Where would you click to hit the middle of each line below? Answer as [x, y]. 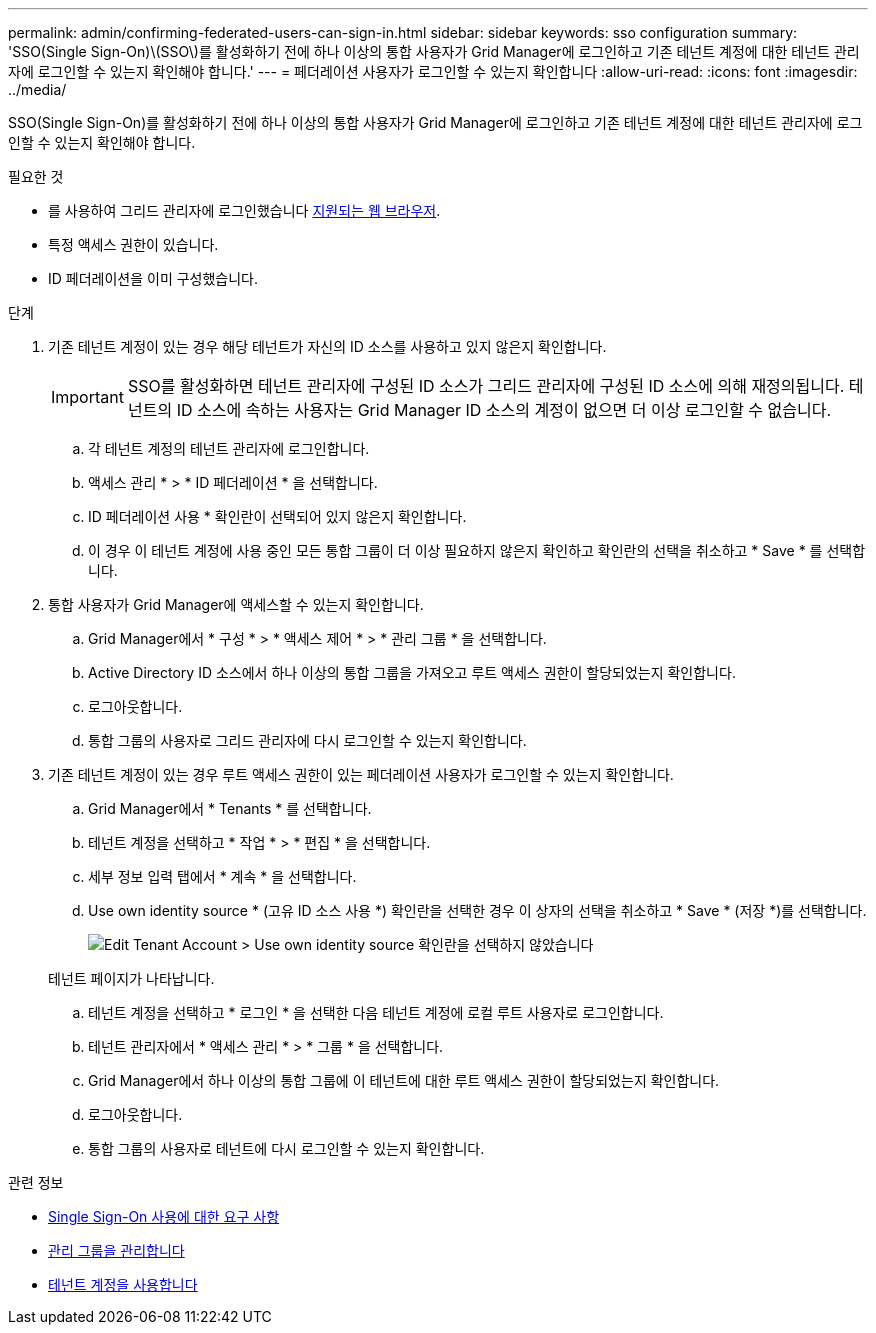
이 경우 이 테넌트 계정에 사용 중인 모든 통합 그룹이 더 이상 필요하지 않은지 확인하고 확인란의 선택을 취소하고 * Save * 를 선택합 [477, 550]
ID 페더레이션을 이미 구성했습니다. [153, 278]
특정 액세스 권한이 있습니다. [133, 244]
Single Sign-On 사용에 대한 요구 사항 [164, 1216]
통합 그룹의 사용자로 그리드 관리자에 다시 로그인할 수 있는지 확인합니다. [307, 740]
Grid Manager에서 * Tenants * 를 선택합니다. [230, 808]
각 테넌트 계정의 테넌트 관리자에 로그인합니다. [229, 448]
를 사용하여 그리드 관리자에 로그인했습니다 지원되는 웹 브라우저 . [244, 210]
